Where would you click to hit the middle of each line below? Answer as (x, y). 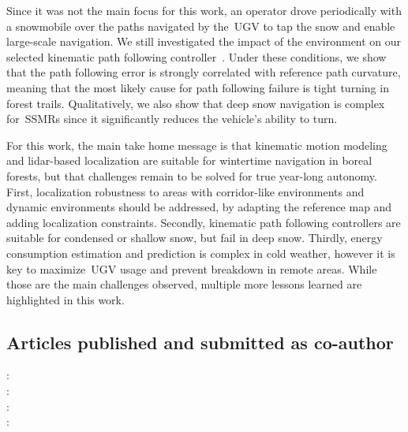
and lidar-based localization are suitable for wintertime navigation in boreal (189, 160)
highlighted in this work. (66, 299)
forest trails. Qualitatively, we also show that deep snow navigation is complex (196, 103)
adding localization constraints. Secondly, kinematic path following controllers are (204, 222)
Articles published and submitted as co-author (200, 342)
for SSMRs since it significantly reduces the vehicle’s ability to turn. (172, 119)
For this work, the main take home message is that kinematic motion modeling (197, 145)
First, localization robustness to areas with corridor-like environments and (185, 191)
